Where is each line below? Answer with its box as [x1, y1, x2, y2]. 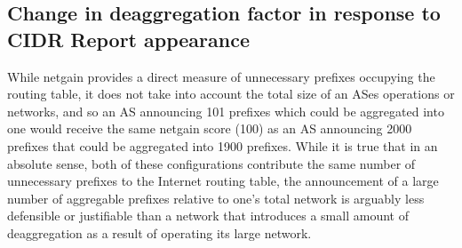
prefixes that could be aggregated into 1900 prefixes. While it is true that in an [7, 136, 438, 155]
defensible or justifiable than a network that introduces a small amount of [7, 206, 409, 225]
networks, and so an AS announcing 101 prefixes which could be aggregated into [7, 101, 444, 120]
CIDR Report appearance [7, 25, 250, 52]
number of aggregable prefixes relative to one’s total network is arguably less [7, 188, 425, 207]
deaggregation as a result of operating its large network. [7, 223, 312, 242]
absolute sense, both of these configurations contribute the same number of [7, 154, 416, 172]
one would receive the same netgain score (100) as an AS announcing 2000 [7, 119, 412, 138]
